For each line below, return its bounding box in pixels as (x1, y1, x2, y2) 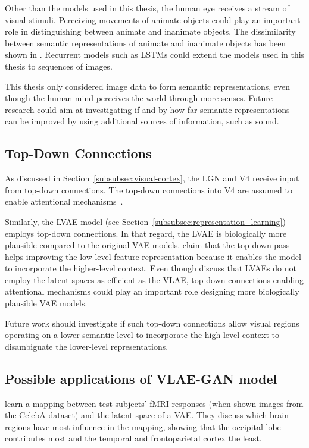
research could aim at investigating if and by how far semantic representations (5, 103, 290, 115)
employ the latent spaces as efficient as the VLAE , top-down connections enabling (5, 273, 304, 286)
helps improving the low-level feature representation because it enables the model (5, 250, 301, 262)
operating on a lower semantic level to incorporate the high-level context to (5, 328, 280, 341)
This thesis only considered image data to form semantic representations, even (5, 80, 290, 92)
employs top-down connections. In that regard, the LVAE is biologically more (5, 227, 287, 239)
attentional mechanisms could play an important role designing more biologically (5, 285, 299, 297)
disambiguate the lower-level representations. (5, 340, 168, 352)
